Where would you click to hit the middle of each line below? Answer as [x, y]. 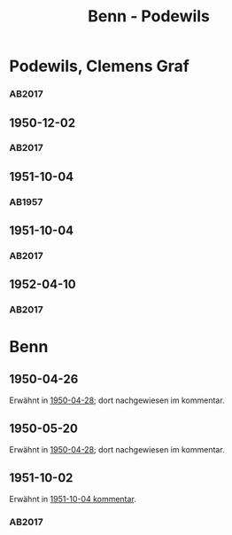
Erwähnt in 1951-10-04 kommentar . [73, 499]
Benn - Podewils [149, 16]
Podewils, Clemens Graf [100, 66]
